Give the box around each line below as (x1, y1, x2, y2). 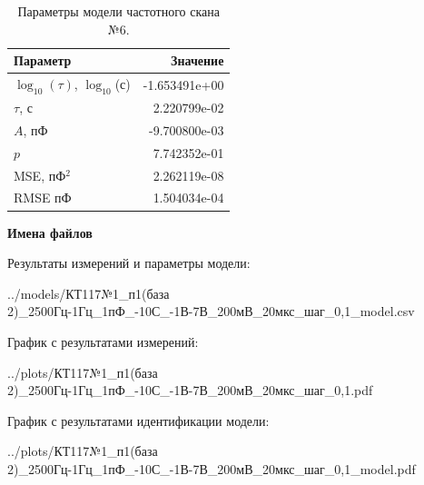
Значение (171, 51, 224, 70)
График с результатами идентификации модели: (7, 411, 270, 430)
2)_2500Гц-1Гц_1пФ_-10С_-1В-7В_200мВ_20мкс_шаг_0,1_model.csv (7, 302, 415, 321)
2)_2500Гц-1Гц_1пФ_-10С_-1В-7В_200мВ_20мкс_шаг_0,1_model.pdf (7, 459, 416, 478)
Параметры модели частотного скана (17, 2, 220, 20)
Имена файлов (7, 223, 93, 242)
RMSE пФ (14, 188, 72, 207)
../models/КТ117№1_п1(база (7, 283, 170, 302)
